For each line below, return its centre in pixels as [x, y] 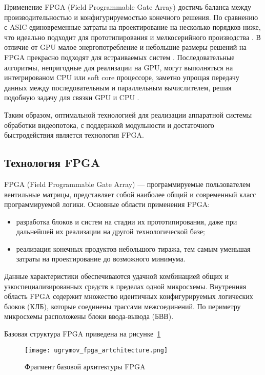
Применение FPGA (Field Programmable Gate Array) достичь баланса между [128, 7]
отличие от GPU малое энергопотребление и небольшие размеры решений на [125, 47]
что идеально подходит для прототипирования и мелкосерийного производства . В [132, 37]
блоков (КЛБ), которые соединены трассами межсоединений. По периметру [123, 306]
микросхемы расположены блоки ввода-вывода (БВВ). [89, 316]
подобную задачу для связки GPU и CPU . [72, 97]
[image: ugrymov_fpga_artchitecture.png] [96, 350]
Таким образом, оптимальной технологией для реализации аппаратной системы [128, 114]
